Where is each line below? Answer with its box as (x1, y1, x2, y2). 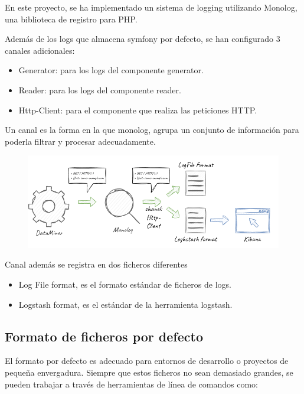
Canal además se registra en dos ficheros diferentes (5, 258, 188, 271)
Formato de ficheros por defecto (5, 327, 203, 345)
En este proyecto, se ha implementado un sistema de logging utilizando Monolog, (5, 1, 298, 13)
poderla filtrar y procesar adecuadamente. (5, 135, 156, 147)
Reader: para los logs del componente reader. (18, 83, 181, 96)
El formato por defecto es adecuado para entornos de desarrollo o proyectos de (5, 354, 289, 367)
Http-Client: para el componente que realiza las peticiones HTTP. (18, 103, 257, 116)
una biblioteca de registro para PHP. (5, 12, 138, 25)
